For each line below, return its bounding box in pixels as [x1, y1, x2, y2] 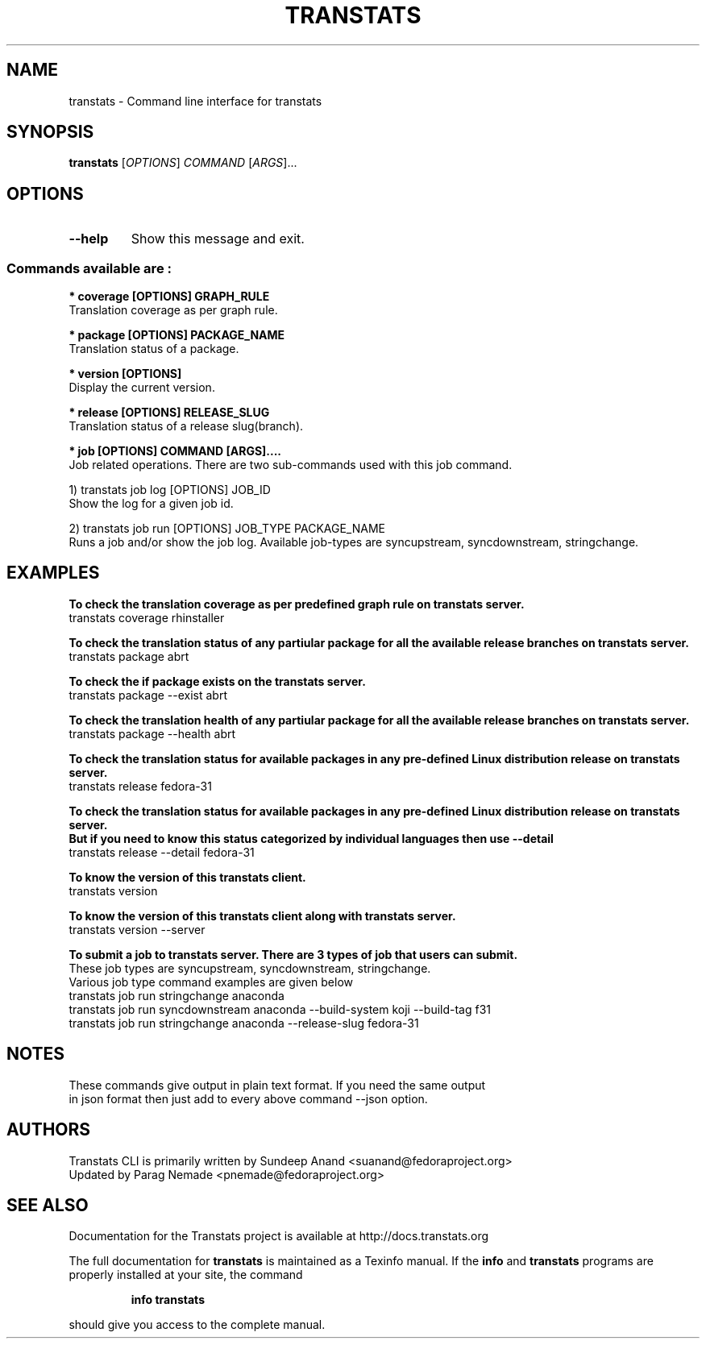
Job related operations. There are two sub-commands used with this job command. [69, 458, 513, 472]
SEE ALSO [6, 1194, 89, 1215]
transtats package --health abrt [69, 726, 236, 741]
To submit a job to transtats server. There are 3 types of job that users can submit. [69, 947, 518, 961]
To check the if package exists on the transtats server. [69, 674, 366, 688]
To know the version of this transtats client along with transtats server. [69, 908, 456, 923]
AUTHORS [6, 1119, 91, 1140]
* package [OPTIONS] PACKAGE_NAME [69, 328, 285, 342]
